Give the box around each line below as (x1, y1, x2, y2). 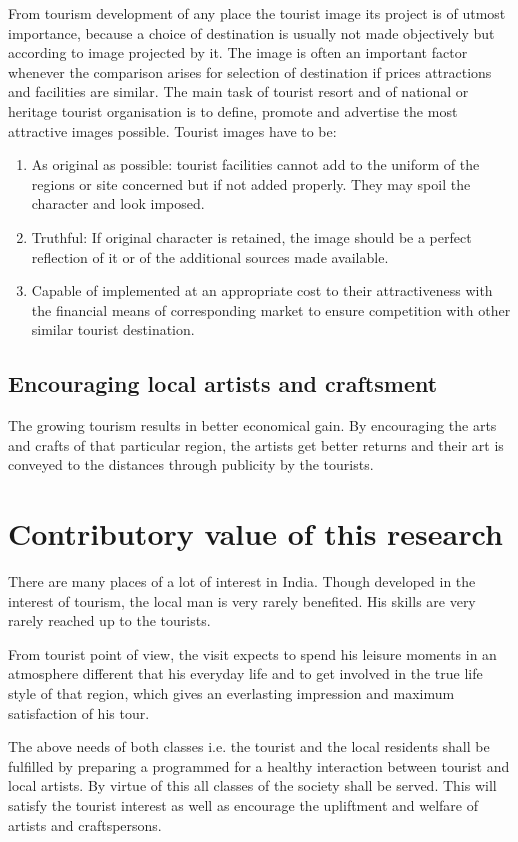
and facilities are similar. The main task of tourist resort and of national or (8, 81, 469, 102)
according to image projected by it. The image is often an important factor (8, 42, 468, 63)
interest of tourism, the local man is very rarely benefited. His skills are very (8, 590, 476, 611)
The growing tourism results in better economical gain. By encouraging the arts (8, 415, 497, 436)
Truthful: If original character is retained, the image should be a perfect (31, 226, 472, 247)
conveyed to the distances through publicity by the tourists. (8, 454, 374, 475)
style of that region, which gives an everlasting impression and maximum (8, 682, 455, 703)
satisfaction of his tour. (8, 702, 150, 723)
